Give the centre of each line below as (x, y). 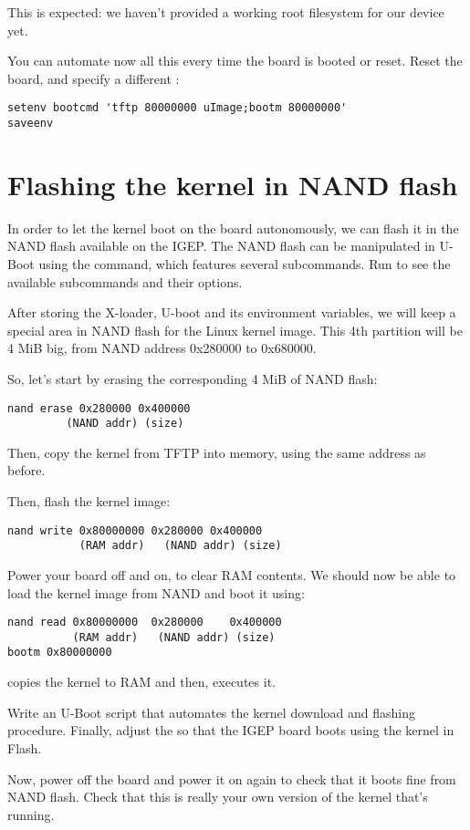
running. (31, 814)
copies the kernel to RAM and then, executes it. (141, 682)
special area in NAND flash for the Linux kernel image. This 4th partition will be (235, 330)
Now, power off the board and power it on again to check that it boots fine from (232, 778)
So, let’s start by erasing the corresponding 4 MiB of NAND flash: (193, 378)
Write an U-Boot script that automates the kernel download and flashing (212, 712)
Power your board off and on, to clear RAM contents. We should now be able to (232, 574)
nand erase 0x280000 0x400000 (99, 408)
